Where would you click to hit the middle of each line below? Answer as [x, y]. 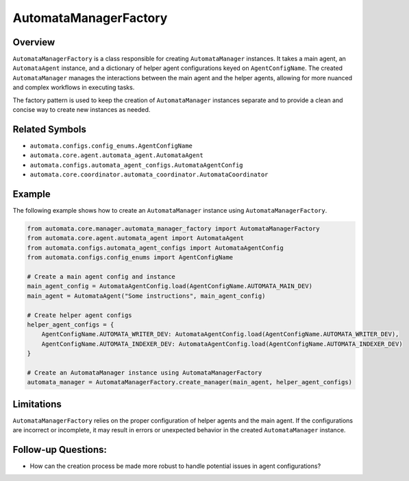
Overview [34, 42]
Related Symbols [50, 129]
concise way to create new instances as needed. [82, 110]
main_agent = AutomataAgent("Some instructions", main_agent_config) [146, 296]
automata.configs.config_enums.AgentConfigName [111, 145]
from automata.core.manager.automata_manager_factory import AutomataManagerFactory [173, 228]
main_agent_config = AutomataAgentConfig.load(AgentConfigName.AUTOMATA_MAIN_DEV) [170, 286]
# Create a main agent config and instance [101, 277]
